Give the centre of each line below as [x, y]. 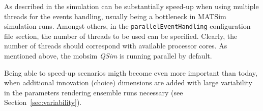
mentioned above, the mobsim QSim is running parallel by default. [108, 56]
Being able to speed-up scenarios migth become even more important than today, [131, 72]
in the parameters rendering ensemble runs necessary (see [94, 92]
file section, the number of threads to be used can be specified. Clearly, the [121, 36]
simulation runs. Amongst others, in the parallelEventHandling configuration [127, 26]
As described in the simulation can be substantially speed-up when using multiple [131, 6]
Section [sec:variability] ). [43, 102]
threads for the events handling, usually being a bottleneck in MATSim [115, 16]
